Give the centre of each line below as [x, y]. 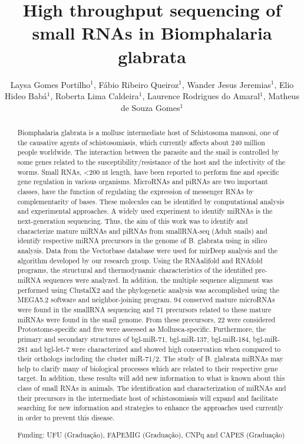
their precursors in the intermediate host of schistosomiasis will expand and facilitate [148, 398]
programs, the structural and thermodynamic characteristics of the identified [135, 270]
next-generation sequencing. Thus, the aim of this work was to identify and [133, 221]
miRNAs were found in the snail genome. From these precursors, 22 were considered [146, 319]
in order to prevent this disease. [66, 418]
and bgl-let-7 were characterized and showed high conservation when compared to [156, 349]
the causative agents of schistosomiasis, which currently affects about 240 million [141, 142]
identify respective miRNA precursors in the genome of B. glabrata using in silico [142, 241]
